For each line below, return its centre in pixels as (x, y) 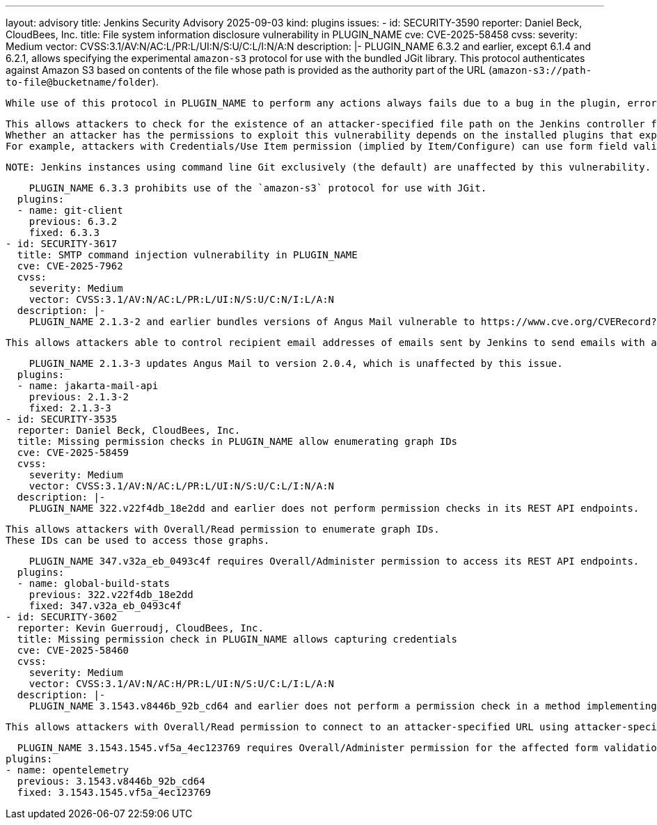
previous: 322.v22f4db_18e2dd (111, 595)
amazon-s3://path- (542, 70)
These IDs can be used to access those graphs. (138, 540)
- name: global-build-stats (94, 583)
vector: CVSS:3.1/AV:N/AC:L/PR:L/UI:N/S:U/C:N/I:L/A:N (182, 299)
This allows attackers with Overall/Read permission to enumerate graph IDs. (223, 529)
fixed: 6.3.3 (64, 233)
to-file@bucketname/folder (79, 82)
